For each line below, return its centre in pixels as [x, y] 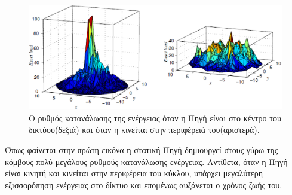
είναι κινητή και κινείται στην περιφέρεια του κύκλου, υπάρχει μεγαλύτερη [134, 173]
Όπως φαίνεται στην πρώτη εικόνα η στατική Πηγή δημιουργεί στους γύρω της [142, 149]
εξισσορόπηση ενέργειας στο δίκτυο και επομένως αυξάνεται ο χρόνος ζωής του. [144, 185]
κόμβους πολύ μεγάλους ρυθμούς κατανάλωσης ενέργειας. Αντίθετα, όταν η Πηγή [146, 161]
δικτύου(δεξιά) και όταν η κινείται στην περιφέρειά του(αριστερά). [144, 130]
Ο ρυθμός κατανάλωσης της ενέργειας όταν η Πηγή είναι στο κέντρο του [155, 118]
